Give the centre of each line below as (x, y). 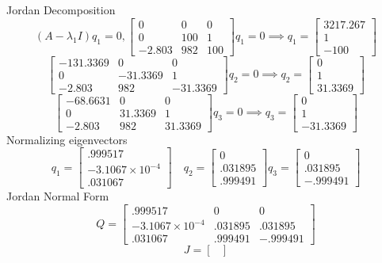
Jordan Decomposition (61, 10)
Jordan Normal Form (58, 196)
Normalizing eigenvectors (67, 139)
